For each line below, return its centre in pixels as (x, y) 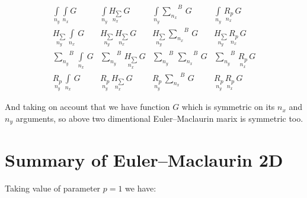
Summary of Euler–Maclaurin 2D (144, 159)
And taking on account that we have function (87, 107)
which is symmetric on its (228, 107)
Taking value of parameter (53, 188)
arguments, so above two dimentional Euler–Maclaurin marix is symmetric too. (159, 118)
